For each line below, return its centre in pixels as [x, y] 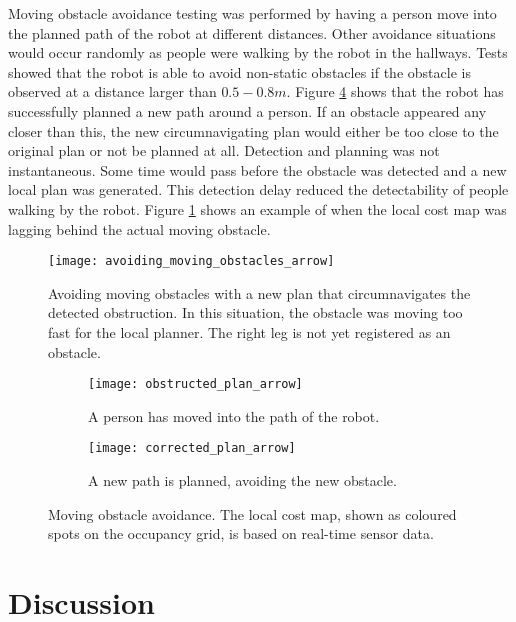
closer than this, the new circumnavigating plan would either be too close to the [253, 130]
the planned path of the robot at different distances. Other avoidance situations [252, 32]
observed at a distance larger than [112, 91]
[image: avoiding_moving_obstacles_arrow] [191, 261]
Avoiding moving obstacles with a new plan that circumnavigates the [259, 292]
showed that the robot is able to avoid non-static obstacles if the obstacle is [239, 71]
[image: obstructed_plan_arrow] [195, 384]
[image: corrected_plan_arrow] [192, 448]
